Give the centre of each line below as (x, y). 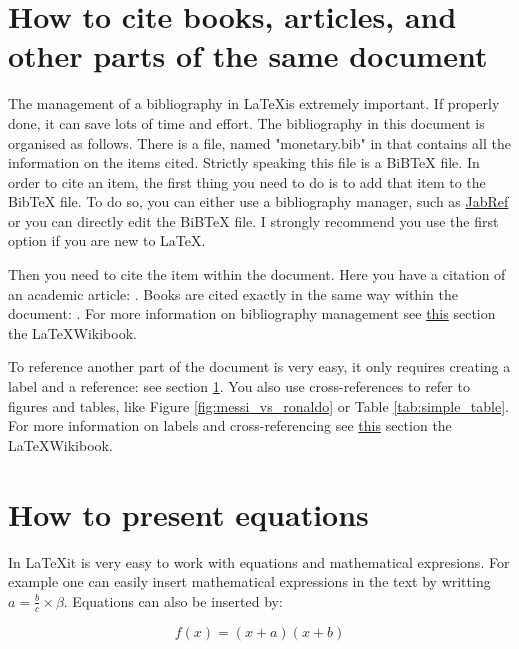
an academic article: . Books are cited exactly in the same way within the (233, 293)
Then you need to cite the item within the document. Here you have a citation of (257, 274)
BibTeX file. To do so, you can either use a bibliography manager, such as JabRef (258, 201)
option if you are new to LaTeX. (107, 240)
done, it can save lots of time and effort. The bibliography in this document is (246, 122)
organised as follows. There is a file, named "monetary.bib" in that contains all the (259, 142)
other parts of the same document (248, 55)
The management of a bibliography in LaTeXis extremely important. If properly (254, 103)
